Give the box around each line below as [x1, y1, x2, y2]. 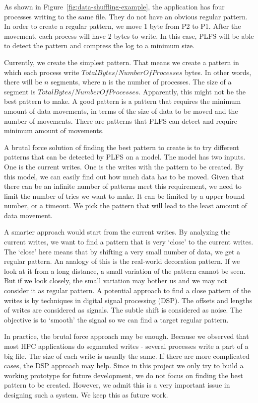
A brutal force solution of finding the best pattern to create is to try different [4, 142, 239, 152]
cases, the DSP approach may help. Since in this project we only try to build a [4, 360, 244, 371]
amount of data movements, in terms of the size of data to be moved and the [4, 105, 238, 116]
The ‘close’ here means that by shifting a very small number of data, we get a [4, 246, 240, 256]
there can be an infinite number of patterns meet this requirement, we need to [4, 181, 242, 191]
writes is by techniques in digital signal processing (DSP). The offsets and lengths [4, 295, 253, 305]
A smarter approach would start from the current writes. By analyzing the [4, 227, 231, 237]
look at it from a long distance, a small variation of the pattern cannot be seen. [4, 265, 246, 276]
